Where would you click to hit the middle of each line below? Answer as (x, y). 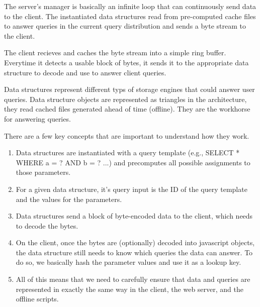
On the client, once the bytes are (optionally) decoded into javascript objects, (135, 242)
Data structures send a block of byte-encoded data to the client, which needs (134, 216)
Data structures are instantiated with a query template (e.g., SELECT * (128, 152)
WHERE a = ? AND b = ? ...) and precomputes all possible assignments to (133, 162)
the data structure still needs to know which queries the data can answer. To (134, 252)
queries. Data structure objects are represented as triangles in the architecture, (125, 99)
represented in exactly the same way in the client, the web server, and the (130, 289)
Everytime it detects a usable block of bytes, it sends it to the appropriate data (126, 62)
